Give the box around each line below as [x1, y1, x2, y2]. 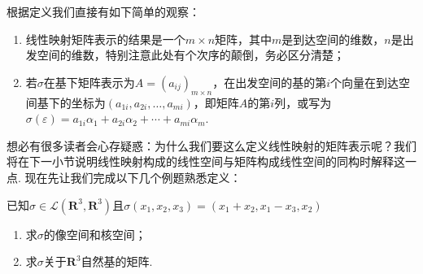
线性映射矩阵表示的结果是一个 [25, 30, 185, 47]
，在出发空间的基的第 [212, 73, 327, 90]
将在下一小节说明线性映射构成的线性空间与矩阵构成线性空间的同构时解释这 [7, 153, 405, 170]
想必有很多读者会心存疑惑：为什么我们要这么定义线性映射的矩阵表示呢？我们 [7, 137, 416, 154]
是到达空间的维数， [281, 30, 385, 47]
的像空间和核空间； [43, 225, 146, 242]
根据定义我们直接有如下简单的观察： [7, 3, 200, 20]
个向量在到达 [330, 73, 399, 90]
